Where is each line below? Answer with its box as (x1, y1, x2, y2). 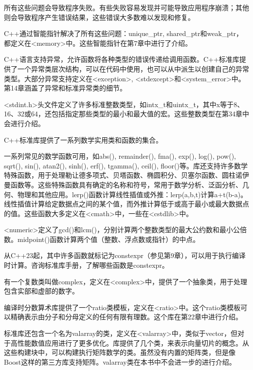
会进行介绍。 (4, 118, 45, 128)
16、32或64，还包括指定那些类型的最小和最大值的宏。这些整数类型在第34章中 (4, 109, 249, 119)
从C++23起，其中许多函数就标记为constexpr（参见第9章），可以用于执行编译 (4, 250, 246, 260)
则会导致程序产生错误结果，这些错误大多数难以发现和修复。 (4, 12, 195, 22)
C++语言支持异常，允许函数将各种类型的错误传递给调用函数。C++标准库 (4, 54, 239, 64)
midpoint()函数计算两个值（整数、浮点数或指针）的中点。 (17, 234, 200, 244)
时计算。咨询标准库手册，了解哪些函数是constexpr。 (4, 260, 169, 270)
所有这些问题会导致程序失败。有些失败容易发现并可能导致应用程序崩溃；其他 (4, 2, 249, 12)
